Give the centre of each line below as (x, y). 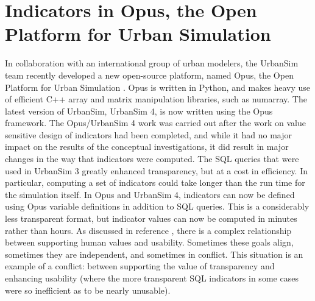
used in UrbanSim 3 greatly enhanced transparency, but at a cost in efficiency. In (157, 170)
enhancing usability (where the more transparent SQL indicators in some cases (152, 278)
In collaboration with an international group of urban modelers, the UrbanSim (152, 63)
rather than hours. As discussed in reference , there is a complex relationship (148, 230)
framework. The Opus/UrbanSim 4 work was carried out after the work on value (155, 123)
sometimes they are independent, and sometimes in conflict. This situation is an (154, 254)
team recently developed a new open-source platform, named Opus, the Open (149, 75)
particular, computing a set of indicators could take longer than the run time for (155, 182)
